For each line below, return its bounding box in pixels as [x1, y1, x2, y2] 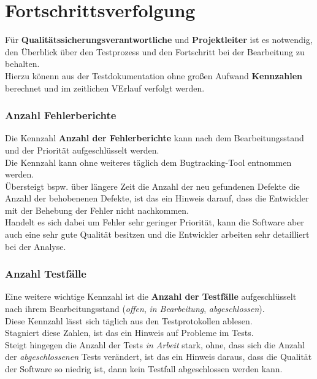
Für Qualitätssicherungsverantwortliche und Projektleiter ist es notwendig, [5, 33, 313, 46]
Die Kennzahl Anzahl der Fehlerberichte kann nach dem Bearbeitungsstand [5, 131, 304, 144]
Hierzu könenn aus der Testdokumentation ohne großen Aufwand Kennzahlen [5, 69, 303, 82]
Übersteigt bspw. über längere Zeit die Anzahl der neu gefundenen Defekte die [5, 179, 300, 192]
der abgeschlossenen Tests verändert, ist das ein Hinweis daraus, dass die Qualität [5, 350, 312, 363]
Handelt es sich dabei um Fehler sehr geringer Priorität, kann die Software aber [5, 216, 304, 229]
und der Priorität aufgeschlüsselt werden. [5, 143, 159, 156]
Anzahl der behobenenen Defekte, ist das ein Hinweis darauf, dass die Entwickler [5, 192, 309, 205]
